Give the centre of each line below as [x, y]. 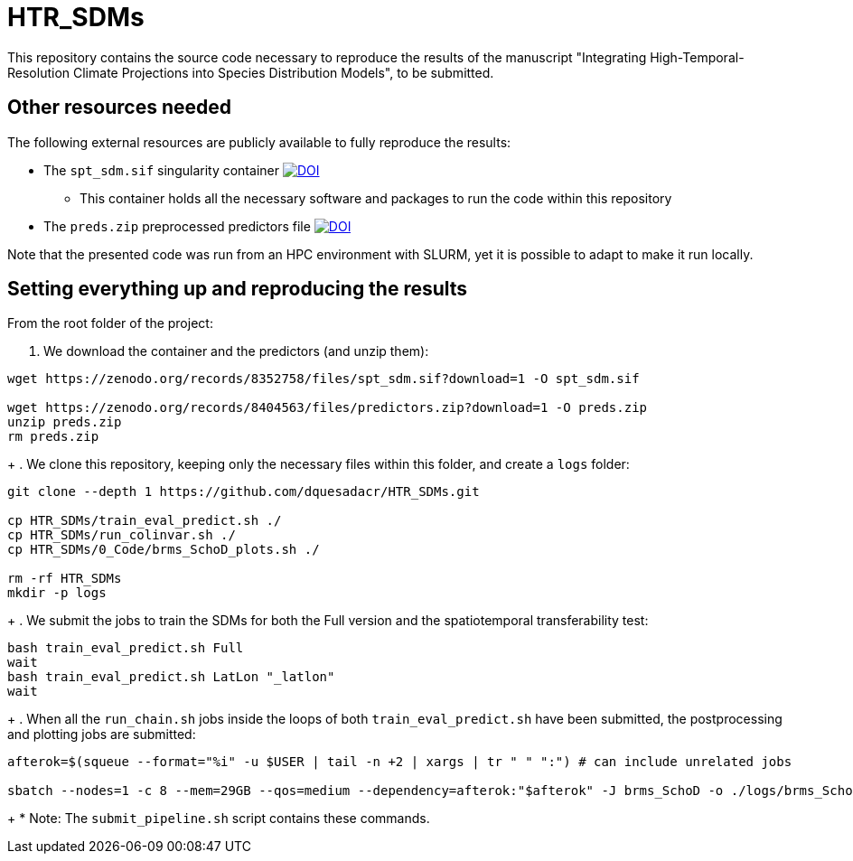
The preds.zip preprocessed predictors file [177, 226]
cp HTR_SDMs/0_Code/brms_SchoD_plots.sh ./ [164, 550]
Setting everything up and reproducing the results [238, 289]
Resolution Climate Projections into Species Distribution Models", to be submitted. [251, 72]
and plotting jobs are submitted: [102, 735]
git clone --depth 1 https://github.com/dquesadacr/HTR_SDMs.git [244, 492]
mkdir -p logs [57, 593]
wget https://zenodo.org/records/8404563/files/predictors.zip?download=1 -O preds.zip [328, 408]
